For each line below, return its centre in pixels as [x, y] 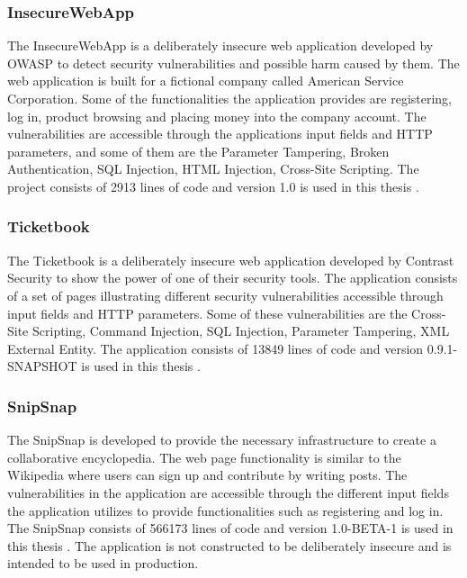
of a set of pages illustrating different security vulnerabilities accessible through [225, 295]
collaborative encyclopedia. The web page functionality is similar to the [204, 457]
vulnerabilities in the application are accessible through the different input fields [228, 492]
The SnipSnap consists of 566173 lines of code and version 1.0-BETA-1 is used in [230, 528]
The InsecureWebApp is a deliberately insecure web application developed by [220, 45]
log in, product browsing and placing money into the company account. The [217, 116]
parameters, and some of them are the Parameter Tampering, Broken [198, 151]
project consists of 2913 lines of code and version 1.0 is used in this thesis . [213, 186]
